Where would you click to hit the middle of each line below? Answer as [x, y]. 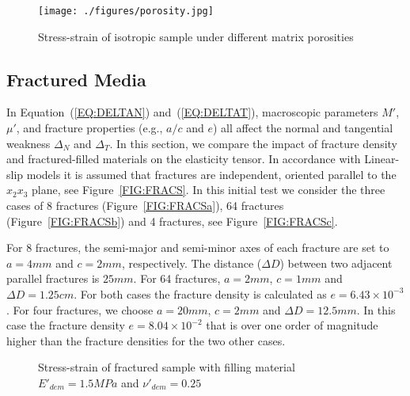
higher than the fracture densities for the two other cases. [146, 340]
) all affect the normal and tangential [303, 128]
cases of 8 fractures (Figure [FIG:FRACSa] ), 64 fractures [145, 206]
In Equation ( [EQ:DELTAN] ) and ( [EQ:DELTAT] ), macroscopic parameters [192, 112]
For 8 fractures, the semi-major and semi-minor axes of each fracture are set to [198, 247]
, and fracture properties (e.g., [89, 128]
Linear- [382, 159]
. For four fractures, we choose [80, 309]
